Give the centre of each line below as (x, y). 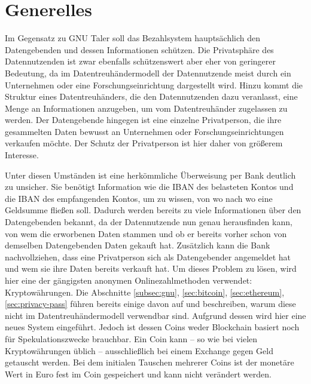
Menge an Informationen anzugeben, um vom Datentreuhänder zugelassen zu (146, 108)
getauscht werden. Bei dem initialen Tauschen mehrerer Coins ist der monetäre (150, 362)
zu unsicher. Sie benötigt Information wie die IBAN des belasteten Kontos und (149, 187)
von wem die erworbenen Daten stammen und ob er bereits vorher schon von (146, 233)
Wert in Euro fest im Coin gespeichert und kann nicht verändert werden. (138, 374)
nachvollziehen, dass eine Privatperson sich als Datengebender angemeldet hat (148, 256)
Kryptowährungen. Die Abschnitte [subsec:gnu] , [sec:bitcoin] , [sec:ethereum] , (145, 292)
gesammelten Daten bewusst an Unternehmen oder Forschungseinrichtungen (144, 131)
